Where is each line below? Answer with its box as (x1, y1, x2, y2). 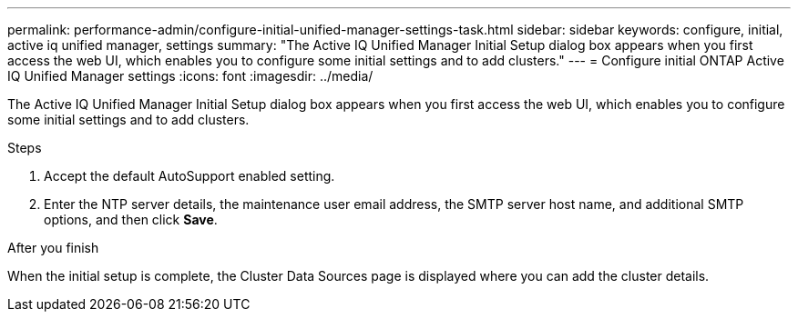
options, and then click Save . (44, 212, 218, 227)
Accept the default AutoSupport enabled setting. (44, 168, 335, 184)
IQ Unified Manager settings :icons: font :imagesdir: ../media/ (7, 68, 373, 84)
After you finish (7, 240, 99, 255)
